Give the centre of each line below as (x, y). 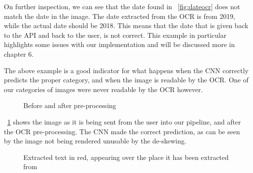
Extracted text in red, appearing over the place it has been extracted (126, 157)
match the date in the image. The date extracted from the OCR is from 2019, (120, 16)
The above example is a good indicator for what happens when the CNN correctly (126, 70)
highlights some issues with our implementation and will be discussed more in (119, 44)
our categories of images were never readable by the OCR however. (103, 89)
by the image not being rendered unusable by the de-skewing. (95, 141)
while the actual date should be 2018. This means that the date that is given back (126, 25)
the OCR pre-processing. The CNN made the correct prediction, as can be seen (122, 131)
